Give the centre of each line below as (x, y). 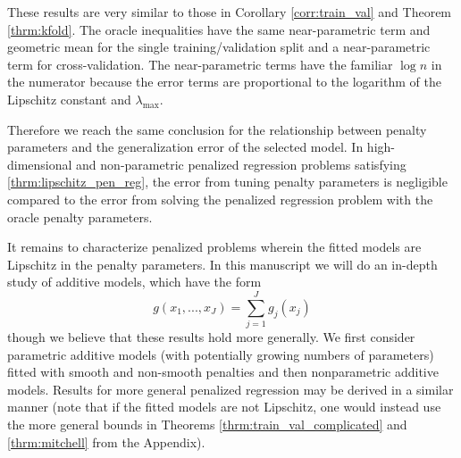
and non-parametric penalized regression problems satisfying (241, 164)
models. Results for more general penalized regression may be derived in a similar (230, 389)
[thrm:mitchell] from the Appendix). (106, 441)
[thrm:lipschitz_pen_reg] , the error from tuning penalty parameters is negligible (227, 182)
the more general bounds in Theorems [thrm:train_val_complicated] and (207, 424)
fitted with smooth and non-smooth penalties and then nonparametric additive (223, 372)
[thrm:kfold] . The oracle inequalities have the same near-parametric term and (219, 29)
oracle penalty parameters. (80, 217)
